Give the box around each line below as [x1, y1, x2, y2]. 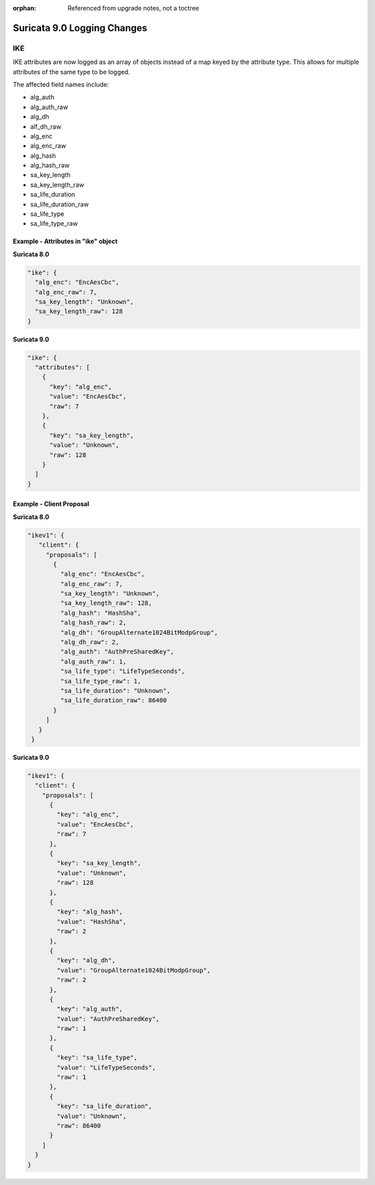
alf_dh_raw [30, 122, 62, 131]
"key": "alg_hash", [56, 908, 123, 916]
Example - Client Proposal [12, 500, 90, 508]
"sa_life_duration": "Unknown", [60, 687, 171, 695]
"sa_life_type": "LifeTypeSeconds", [60, 668, 185, 675]
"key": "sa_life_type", [56, 1054, 138, 1062]
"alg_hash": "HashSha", [60, 608, 142, 617]
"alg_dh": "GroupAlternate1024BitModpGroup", [60, 629, 218, 636]
